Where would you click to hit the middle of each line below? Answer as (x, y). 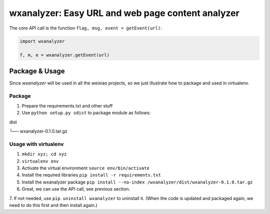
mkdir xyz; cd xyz (44, 154)
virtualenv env (40, 161)
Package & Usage (37, 71)
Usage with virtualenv (36, 144)
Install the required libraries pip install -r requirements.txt (91, 175)
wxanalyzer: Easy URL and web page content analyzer (124, 13)
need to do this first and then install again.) (53, 205)
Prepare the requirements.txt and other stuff (67, 105)
